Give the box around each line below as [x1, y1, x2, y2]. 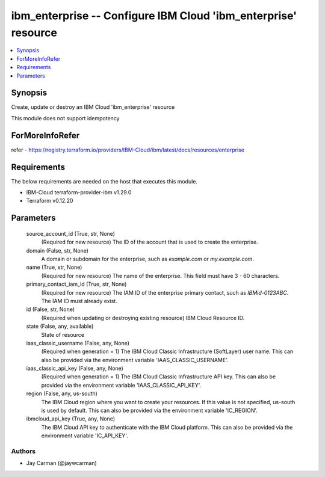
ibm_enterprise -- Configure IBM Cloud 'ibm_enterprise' [11, 9, 297, 22]
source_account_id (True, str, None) [26, 230, 116, 237]
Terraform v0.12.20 [26, 197, 73, 205]
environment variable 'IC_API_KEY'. [41, 432, 129, 439]
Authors [11, 447, 36, 455]
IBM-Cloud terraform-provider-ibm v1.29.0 [26, 189, 132, 196]
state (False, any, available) [26, 322, 94, 330]
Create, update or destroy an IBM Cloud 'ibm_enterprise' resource [11, 103, 175, 111]
